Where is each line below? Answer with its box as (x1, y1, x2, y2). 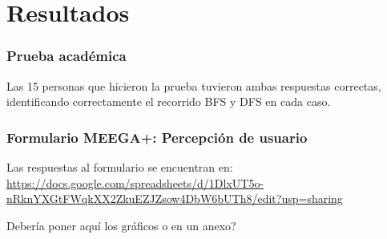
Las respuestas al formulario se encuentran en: (6, 159, 233, 175)
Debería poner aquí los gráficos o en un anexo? (6, 217, 236, 233)
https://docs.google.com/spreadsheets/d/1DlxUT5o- (6, 174, 264, 191)
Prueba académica (6, 46, 127, 66)
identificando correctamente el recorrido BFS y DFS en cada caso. (6, 93, 331, 110)
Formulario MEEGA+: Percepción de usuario (6, 127, 308, 147)
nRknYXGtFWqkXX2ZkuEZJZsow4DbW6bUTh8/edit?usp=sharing (6, 190, 343, 207)
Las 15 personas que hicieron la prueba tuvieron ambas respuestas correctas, (6, 77, 381, 94)
